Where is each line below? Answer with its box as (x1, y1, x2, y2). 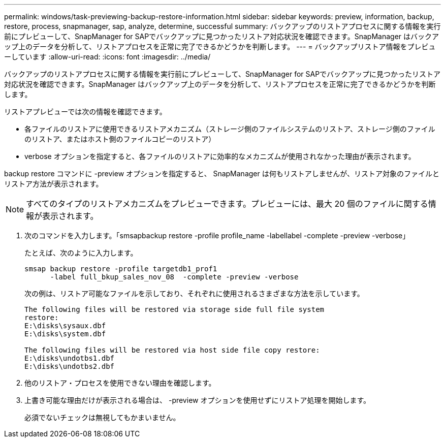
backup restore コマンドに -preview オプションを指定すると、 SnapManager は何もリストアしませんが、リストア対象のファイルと (4, 169, 440, 178)
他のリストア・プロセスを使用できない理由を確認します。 (24, 378, 216, 387)
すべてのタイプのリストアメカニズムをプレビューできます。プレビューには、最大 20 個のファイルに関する (26, 199, 428, 209)
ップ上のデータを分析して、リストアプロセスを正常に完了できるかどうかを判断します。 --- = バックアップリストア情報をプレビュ (4, 42, 436, 51)
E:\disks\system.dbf (24, 330, 106, 338)
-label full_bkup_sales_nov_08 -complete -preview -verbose (50, 273, 299, 281)
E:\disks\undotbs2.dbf (24, 362, 115, 370)
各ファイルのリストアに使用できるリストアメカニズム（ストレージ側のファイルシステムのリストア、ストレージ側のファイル (24, 124, 435, 133)
